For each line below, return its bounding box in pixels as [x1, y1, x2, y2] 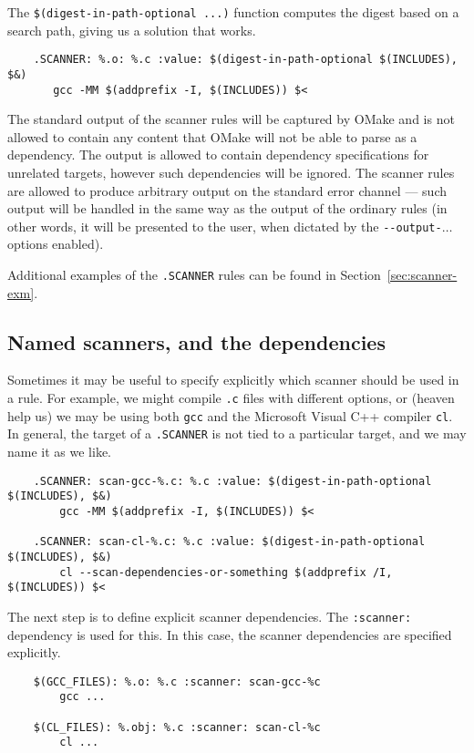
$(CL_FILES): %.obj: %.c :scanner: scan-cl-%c [33, 720, 321, 734]
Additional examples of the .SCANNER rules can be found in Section [7, 265, 381, 284]
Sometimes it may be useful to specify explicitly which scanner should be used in [7, 370, 459, 389]
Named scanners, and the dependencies [7, 327, 386, 356]
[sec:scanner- [386, 265, 458, 284]
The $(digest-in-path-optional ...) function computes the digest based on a [7, 3, 459, 21]
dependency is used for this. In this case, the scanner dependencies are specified [7, 624, 452, 644]
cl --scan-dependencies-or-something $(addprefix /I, [59, 565, 393, 579]
